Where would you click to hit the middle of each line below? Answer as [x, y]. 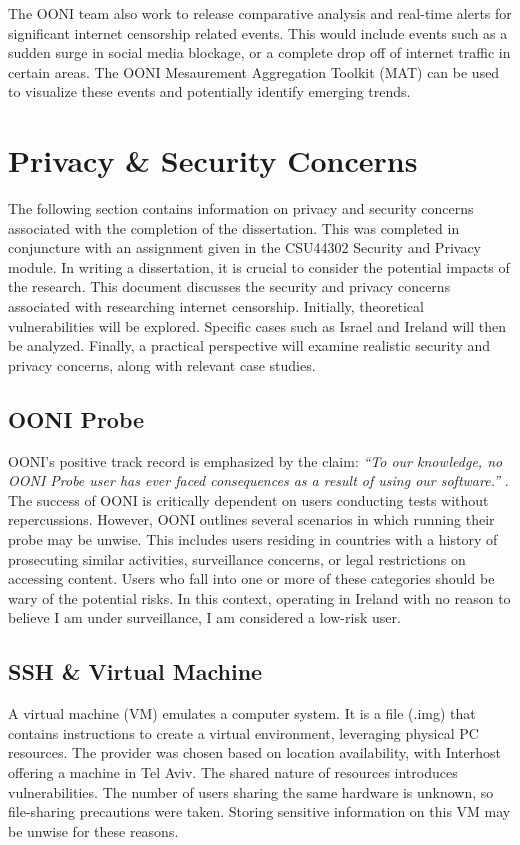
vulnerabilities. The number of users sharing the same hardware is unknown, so [251, 791]
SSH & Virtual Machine [135, 671]
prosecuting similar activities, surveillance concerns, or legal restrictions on [237, 558]
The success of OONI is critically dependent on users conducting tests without [248, 499]
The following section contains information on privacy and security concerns [241, 208]
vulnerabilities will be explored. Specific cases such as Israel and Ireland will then [257, 325]
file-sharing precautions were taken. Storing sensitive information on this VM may [259, 811]
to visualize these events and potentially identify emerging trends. [209, 91]
